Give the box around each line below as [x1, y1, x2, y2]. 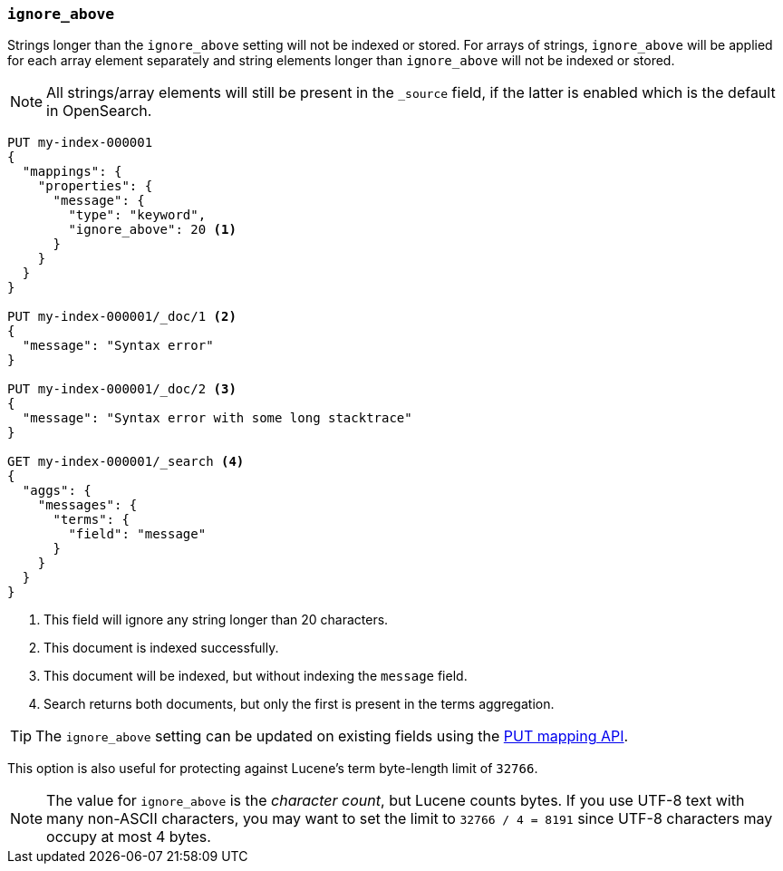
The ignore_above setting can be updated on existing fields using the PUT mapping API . [35, 727, 629, 746]
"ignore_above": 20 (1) [68, 222, 237, 237]
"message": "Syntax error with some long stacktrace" [22, 411, 412, 426]
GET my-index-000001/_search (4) [7, 454, 245, 469]
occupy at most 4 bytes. [46, 827, 211, 847]
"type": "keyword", [68, 208, 207, 223]
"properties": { [37, 179, 153, 194]
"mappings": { [22, 164, 122, 179]
